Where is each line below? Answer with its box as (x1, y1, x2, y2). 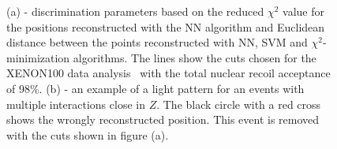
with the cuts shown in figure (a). (6, 126, 169, 143)
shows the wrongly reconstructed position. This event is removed (6, 111, 320, 128)
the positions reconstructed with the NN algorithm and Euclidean (6, 18, 325, 35)
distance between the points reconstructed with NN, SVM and (6, 34, 308, 50)
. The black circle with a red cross (156, 95, 321, 112)
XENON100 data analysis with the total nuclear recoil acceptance (6, 65, 331, 81)
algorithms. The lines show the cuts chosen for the (73, 49, 316, 65)
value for (283, 3, 324, 19)
